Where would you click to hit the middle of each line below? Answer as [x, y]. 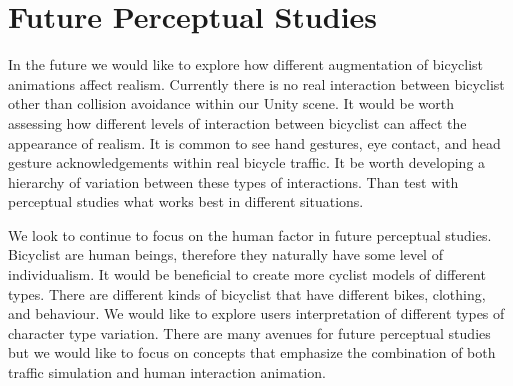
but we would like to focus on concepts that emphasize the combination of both [252, 352]
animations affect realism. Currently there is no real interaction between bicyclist [256, 83]
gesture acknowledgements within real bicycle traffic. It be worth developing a [247, 162]
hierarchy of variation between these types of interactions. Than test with [233, 181]
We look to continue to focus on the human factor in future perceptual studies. [250, 234]
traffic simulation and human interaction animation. [167, 372]
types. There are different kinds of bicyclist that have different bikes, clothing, [247, 293]
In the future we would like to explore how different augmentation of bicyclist [246, 64]
